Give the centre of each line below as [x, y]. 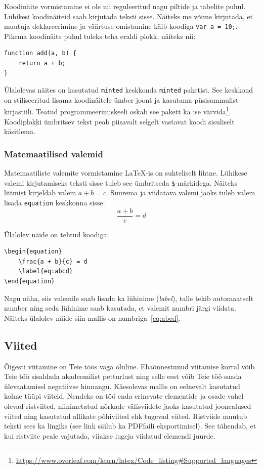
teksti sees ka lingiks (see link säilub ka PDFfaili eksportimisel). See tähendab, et [130, 426]
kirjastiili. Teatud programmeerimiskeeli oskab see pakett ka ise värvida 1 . [118, 111]
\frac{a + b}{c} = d [53, 261]
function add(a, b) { [40, 53]
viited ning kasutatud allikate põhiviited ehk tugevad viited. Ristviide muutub [126, 416]
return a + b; [42, 63]
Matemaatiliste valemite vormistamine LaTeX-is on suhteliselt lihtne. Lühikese [126, 173]
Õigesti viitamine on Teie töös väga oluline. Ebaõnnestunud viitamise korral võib [129, 366]
